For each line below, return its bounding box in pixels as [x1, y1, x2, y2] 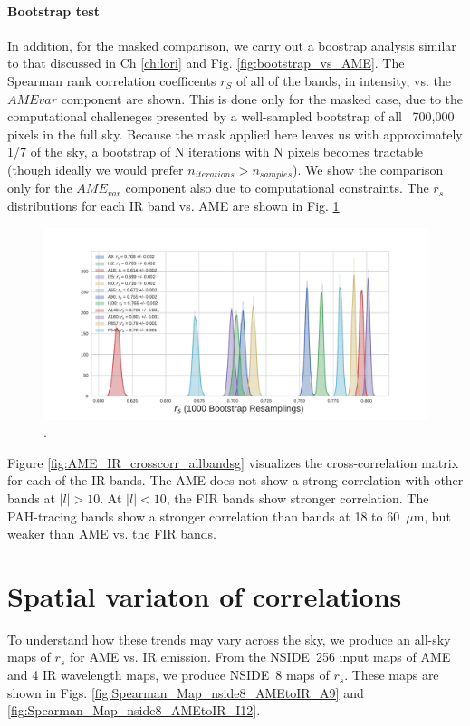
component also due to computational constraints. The [125, 178, 429, 197]
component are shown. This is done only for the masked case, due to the [61, 89, 463, 108]
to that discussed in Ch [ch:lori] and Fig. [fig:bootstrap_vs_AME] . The [7, 53, 405, 72]
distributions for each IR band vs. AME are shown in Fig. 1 [7, 196, 340, 215]
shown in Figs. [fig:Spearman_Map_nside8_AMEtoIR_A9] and [7, 683, 364, 702]
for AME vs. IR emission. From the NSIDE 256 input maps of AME [69, 647, 451, 666]
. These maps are [344, 665, 439, 684]
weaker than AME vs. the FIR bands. [7, 524, 216, 543]
